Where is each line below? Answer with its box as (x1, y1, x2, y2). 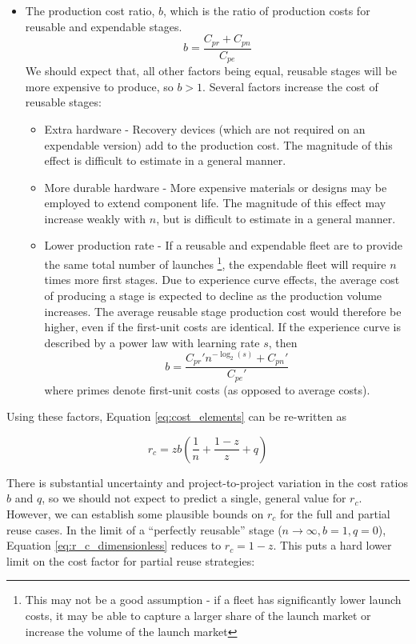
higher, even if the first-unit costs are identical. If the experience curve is (44, 318, 401, 335)
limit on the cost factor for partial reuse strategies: (6, 552, 255, 569)
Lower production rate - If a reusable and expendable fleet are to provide (44, 237, 402, 254)
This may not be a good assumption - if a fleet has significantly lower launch (25, 591, 402, 608)
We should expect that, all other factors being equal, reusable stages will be (25, 62, 397, 79)
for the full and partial (279, 505, 390, 522)
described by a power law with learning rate (44, 334, 260, 350)
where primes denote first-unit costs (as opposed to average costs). (44, 381, 370, 398)
